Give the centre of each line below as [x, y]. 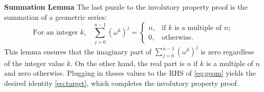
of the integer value [34, 63]
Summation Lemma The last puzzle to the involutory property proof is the [126, 7]
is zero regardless [227, 51]
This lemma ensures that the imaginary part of [78, 51]
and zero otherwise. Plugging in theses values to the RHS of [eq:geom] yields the [130, 73]
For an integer [56, 33]
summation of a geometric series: [56, 17]
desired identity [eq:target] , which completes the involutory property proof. [122, 83]
